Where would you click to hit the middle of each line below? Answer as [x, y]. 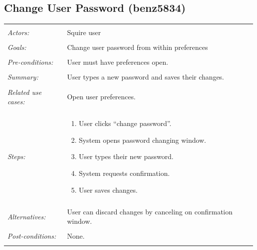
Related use [24, 92]
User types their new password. [126, 156]
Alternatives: [27, 216]
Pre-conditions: [30, 62]
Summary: [23, 77]
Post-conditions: [32, 236]
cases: [16, 102]
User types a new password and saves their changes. [146, 77]
